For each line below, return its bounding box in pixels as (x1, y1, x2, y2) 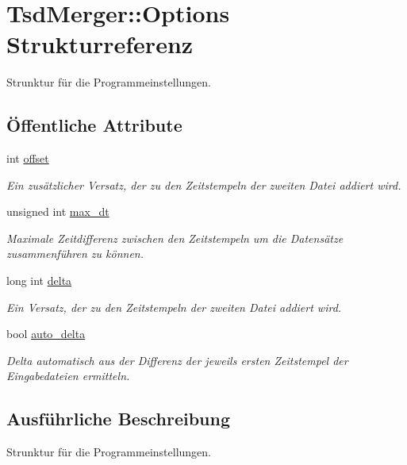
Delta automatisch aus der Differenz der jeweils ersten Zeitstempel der (6, 352, 348, 368)
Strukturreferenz (6, 28, 194, 60)
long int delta (6, 272, 72, 289)
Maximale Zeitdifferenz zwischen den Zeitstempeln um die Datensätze (6, 229, 344, 246)
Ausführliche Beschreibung (6, 406, 230, 431)
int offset (6, 150, 49, 167)
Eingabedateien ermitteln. (6, 367, 130, 384)
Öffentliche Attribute (6, 113, 182, 137)
